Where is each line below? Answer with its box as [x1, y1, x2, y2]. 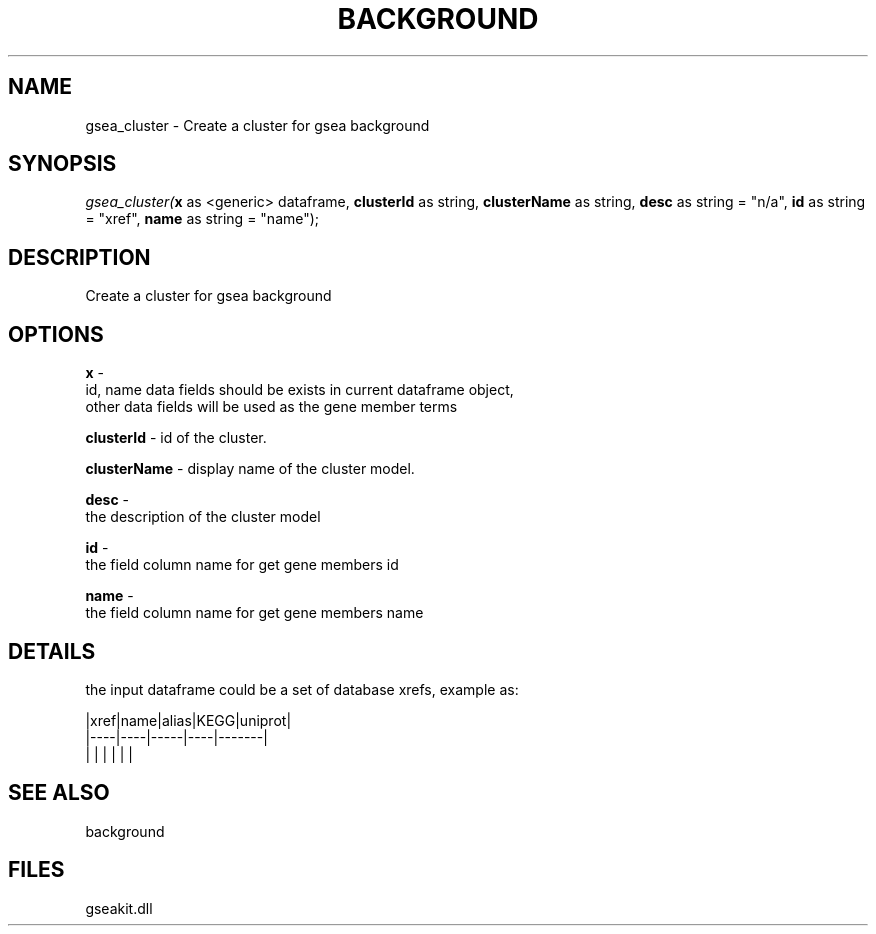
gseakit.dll [85, 899, 153, 917]
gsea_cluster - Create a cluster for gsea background [85, 116, 430, 134]
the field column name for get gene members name [85, 604, 424, 622]
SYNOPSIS [8, 151, 117, 177]
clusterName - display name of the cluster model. [85, 460, 415, 478]
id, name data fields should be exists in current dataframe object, [85, 381, 514, 399]
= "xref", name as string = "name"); [85, 210, 320, 228]
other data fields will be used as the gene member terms [85, 398, 458, 416]
